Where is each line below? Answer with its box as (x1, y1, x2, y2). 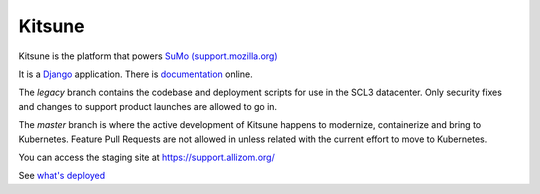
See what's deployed (18, 170, 106, 182)
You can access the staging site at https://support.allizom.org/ (18, 151, 275, 163)
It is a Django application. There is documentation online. (18, 68, 254, 80)
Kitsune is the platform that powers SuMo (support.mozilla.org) (18, 50, 279, 62)
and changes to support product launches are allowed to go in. (18, 100, 278, 112)
